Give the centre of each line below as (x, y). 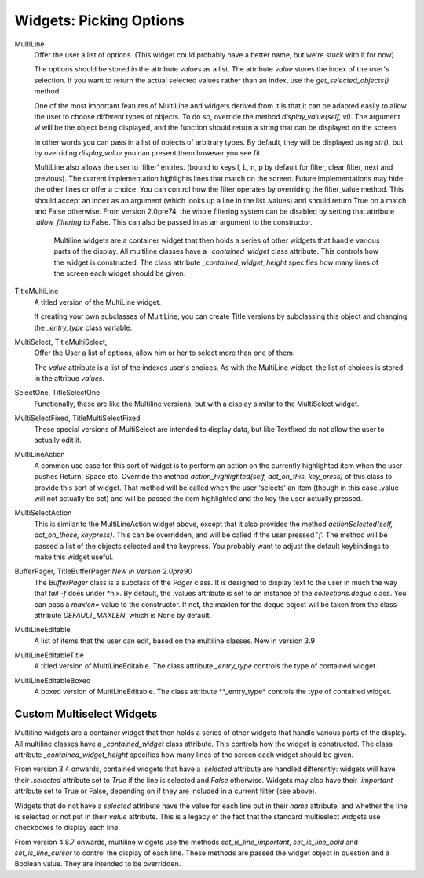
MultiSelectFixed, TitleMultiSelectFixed (77, 418)
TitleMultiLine (37, 291)
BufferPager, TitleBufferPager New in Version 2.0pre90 (103, 571)
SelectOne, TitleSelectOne (57, 393)
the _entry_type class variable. (83, 327)
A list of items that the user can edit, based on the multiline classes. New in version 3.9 (175, 641)
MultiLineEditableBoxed (53, 680)
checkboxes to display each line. (68, 828)
